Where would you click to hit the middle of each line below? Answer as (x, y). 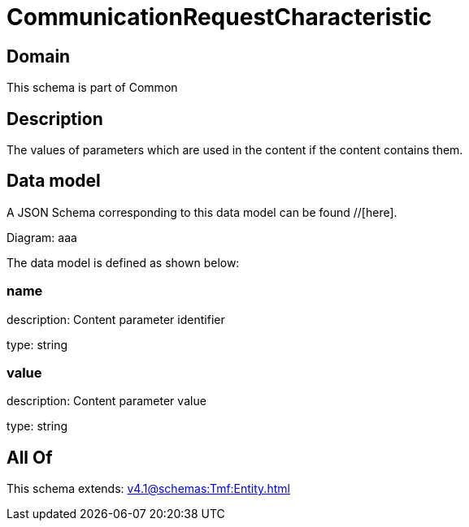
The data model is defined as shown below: (123, 262)
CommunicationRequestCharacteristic (219, 17)
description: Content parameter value (106, 401)
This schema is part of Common (92, 88)
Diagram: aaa (42, 237)
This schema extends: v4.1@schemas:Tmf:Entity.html (148, 489)
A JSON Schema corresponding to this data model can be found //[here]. (202, 212)
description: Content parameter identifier (116, 319)
